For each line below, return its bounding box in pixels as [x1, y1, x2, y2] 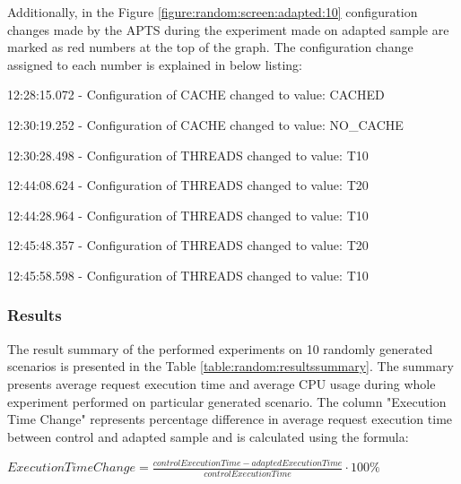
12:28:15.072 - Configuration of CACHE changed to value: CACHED [7, 85, 385, 104]
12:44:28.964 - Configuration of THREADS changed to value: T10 [7, 205, 369, 224]
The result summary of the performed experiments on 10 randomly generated [7, 339, 433, 358]
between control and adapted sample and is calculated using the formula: [7, 427, 409, 445]
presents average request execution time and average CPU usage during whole [7, 374, 436, 393]
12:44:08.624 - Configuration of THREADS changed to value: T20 [7, 176, 369, 194]
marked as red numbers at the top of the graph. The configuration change [7, 38, 413, 56]
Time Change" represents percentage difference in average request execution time [7, 410, 453, 428]
